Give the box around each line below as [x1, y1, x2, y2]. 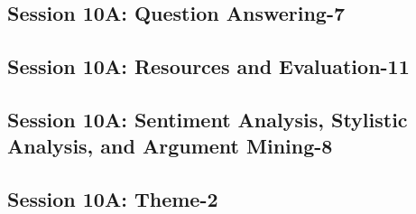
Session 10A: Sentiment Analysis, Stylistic [7, 105, 408, 133]
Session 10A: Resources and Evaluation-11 [7, 52, 410, 80]
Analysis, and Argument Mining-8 [7, 132, 333, 160]
